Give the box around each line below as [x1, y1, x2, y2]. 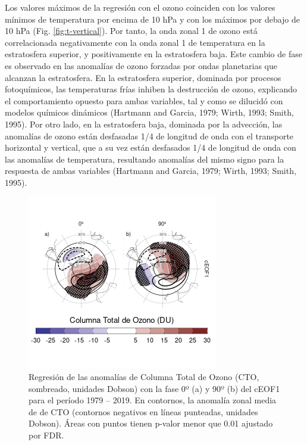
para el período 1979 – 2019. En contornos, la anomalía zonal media [29, 394, 277, 406]
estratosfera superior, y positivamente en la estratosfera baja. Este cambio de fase [5, 48, 302, 60]
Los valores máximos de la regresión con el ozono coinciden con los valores [5, 1, 275, 13]
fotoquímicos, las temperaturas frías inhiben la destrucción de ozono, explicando [5, 83, 297, 95]
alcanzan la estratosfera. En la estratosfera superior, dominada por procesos [5, 71, 281, 83]
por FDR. [29, 429, 64, 441]
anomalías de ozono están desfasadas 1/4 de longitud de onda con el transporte [5, 129, 294, 142]
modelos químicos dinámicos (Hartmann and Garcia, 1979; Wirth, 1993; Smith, [5, 106, 294, 119]
